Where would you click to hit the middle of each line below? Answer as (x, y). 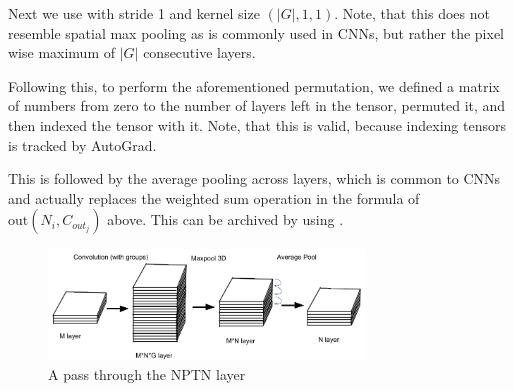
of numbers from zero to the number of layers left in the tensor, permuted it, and (257, 105)
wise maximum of (62, 52)
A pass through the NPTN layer (147, 374)
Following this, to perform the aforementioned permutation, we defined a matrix (254, 85)
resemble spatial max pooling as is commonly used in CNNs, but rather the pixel (256, 32)
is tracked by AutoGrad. (82, 144)
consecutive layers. (199, 52)
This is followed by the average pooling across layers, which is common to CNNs (254, 178)
